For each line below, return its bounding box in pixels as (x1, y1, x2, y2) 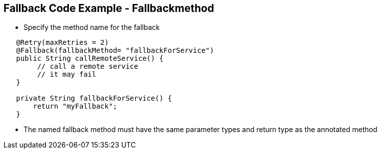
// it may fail (37, 70, 96, 79)
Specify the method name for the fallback (23, 23, 160, 32)
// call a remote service (37, 62, 138, 71)
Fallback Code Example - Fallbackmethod (3, 2, 214, 14)
